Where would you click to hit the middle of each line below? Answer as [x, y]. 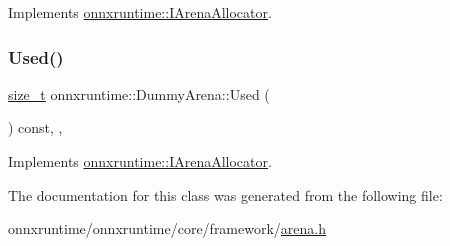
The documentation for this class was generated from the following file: [225, 194]
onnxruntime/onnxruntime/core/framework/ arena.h [167, 228]
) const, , [35, 127]
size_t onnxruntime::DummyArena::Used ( [139, 93]
